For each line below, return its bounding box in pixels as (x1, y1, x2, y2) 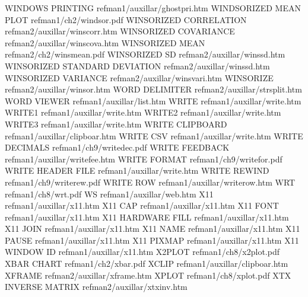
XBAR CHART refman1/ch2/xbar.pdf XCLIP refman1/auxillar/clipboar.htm (5, 257, 288, 270)
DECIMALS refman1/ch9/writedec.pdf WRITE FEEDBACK (5, 141, 230, 154)
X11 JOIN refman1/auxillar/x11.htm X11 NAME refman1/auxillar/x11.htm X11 (5, 222, 300, 235)
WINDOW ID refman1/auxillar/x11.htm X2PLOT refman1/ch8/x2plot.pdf (5, 245, 280, 258)
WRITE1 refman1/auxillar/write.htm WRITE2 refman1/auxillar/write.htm (5, 106, 281, 119)
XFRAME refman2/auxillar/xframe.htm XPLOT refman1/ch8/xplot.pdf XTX (5, 269, 291, 281)
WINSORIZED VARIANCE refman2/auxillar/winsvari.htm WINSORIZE (5, 71, 274, 84)
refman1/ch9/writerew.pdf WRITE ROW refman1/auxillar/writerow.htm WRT (5, 175, 296, 188)
